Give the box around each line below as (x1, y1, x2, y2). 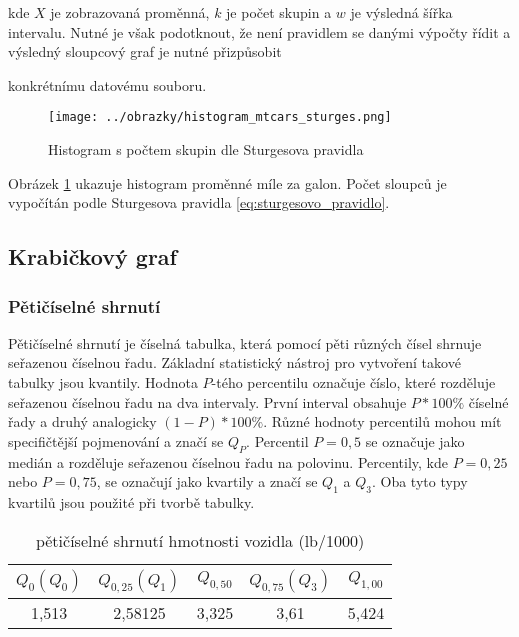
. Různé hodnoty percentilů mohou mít (263, 411, 502, 432)
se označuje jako (365, 430, 465, 451)
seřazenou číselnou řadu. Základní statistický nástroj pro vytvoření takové (8, 352, 461, 373)
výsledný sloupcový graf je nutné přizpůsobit (8, 41, 282, 62)
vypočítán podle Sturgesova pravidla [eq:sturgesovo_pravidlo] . (8, 192, 390, 213)
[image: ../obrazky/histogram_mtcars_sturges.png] (48, 110, 392, 125)
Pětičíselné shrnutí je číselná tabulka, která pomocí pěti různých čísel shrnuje (8, 332, 482, 353)
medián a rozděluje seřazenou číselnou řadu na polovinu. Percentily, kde (8, 451, 448, 472)
